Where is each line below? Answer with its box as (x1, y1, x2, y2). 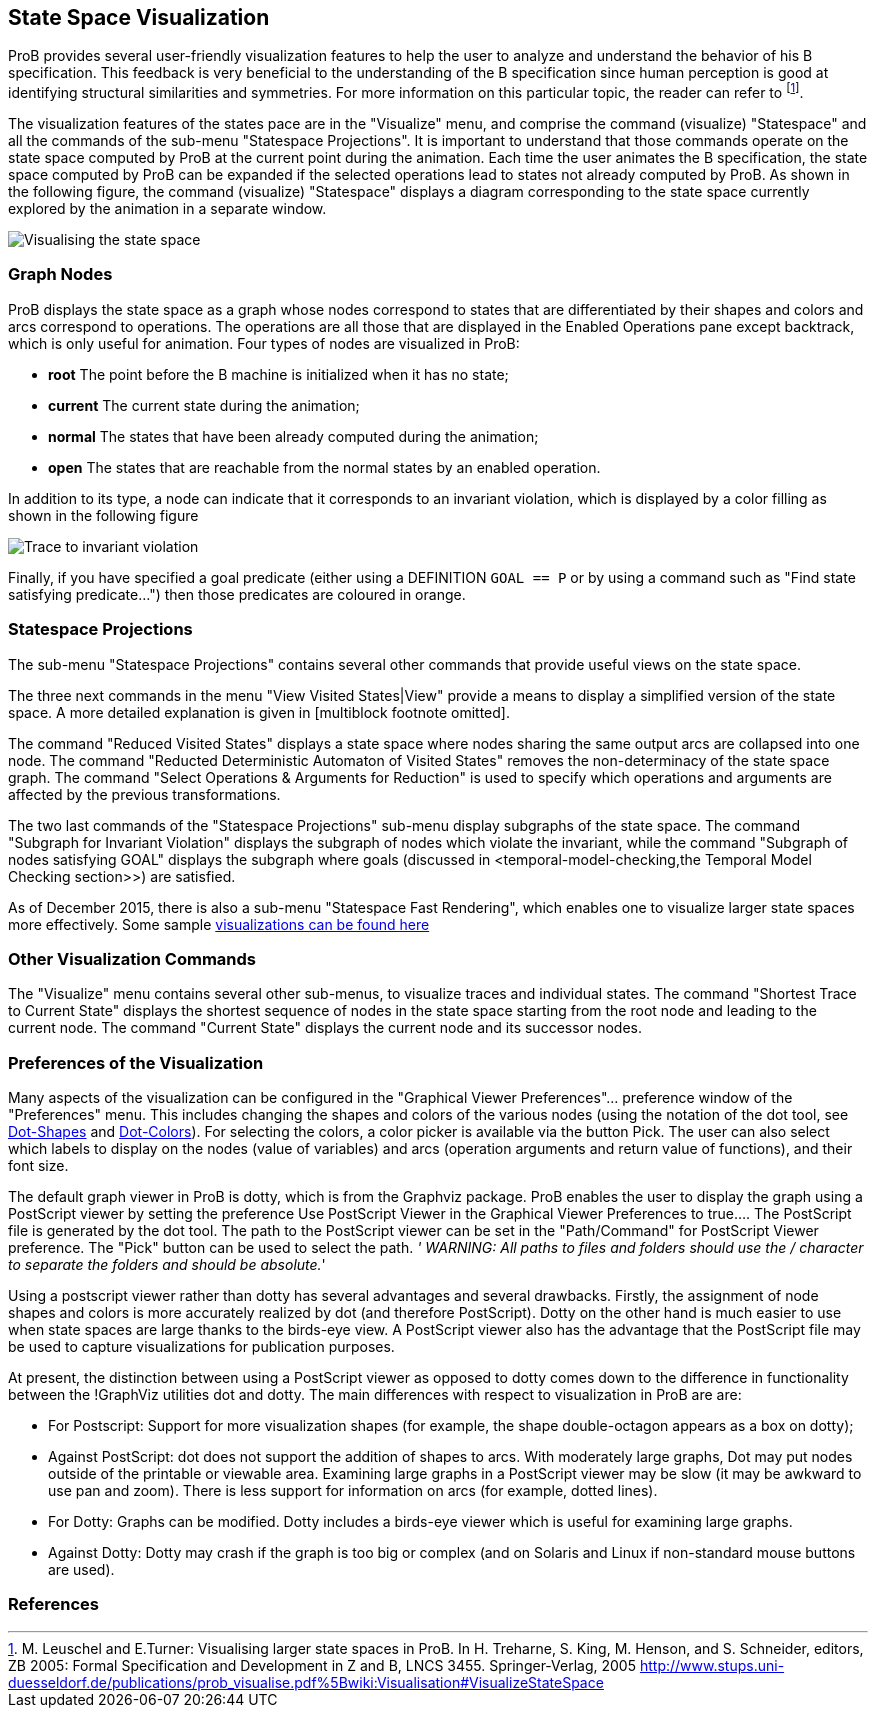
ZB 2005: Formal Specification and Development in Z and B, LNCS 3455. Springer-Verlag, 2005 (8, 1656, 636, 1674)
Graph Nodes (8, 264, 113, 285)
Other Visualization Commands (8, 948, 256, 969)
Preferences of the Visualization (8, 1052, 264, 1073)
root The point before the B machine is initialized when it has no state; (48, 365, 509, 383)
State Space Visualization (8, 5, 270, 30)
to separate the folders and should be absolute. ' (8, 1256, 326, 1274)
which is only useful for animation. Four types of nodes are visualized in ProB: (8, 334, 520, 352)
